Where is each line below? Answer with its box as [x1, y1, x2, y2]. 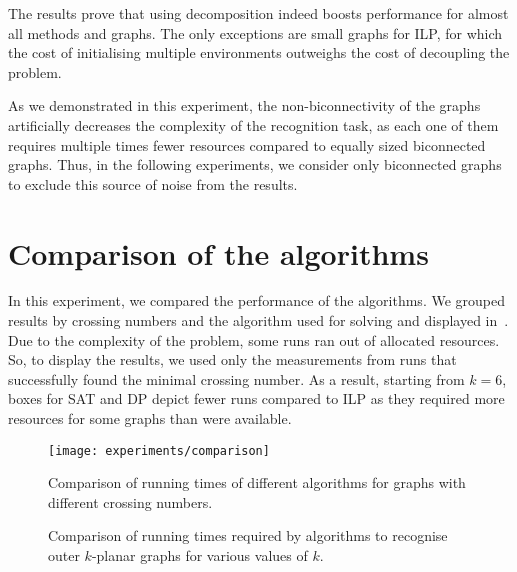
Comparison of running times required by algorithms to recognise [48, 525, 448, 546]
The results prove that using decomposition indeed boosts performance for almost [8, 3, 509, 23]
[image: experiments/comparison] [48, 443, 270, 458]
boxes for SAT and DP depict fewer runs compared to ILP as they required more [8, 388, 505, 409]
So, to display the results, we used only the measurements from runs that [8, 349, 457, 370]
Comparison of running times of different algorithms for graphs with [48, 472, 466, 493]
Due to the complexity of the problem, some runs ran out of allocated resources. [8, 329, 500, 350]
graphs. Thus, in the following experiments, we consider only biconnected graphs [8, 154, 502, 175]
